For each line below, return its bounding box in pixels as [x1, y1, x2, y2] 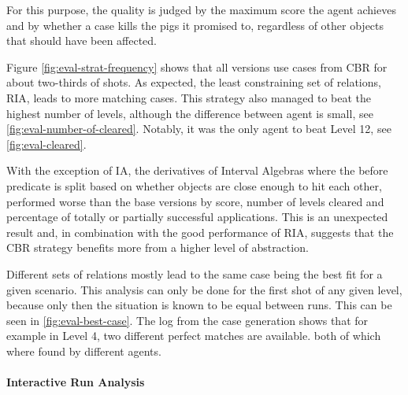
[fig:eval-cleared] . [6, 135, 87, 152]
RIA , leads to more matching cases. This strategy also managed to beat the [6, 89, 372, 105]
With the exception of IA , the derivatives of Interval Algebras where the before [6, 162, 388, 179]
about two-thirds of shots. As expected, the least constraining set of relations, [6, 74, 381, 90]
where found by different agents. [6, 342, 161, 359]
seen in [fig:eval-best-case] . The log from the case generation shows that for [6, 312, 369, 328]
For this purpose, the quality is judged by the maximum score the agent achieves [6, 2, 396, 17]
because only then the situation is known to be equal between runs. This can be [6, 297, 392, 313]
